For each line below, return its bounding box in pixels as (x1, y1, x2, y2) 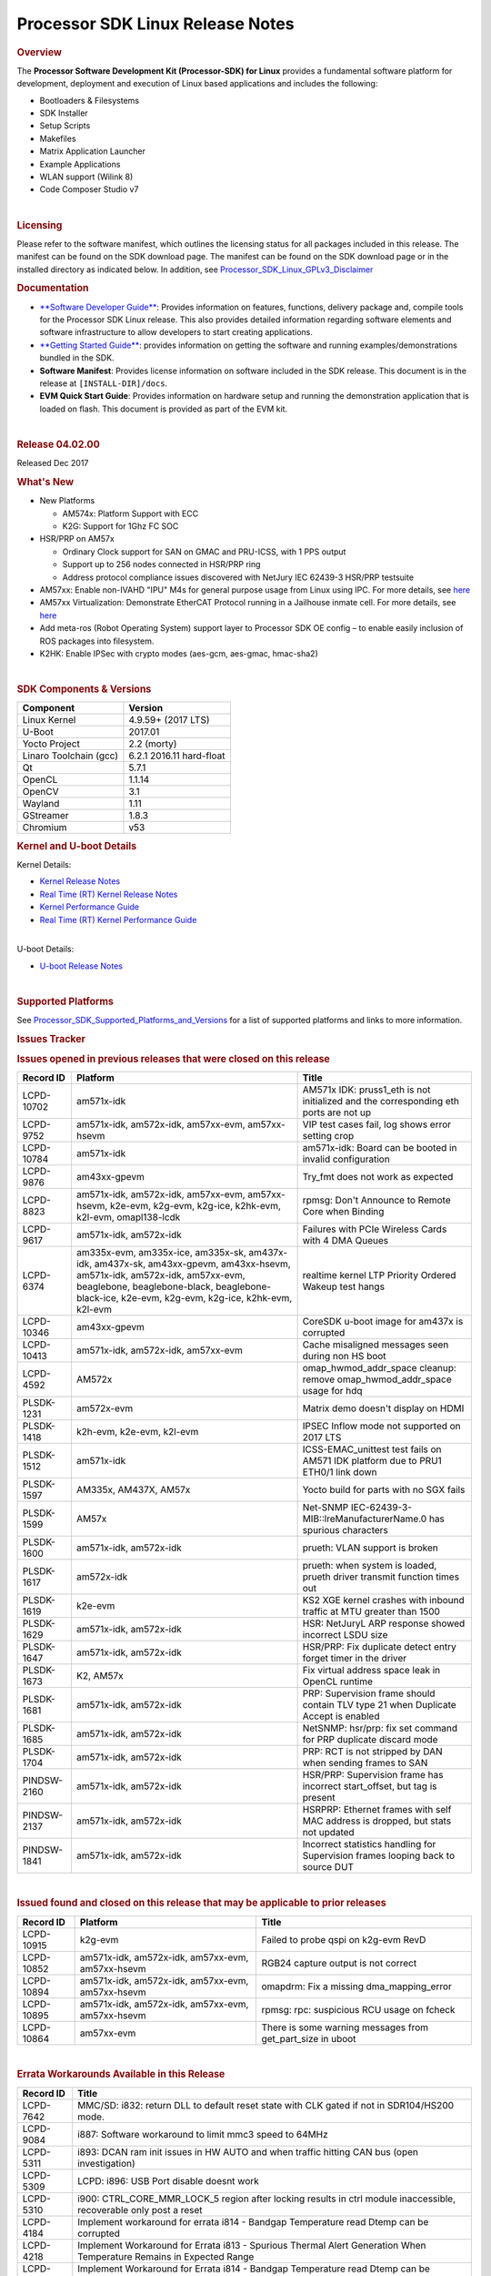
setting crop (302, 1130, 355, 1143)
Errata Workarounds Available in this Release (16, 2068, 225, 2080)
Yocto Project (22, 737, 81, 750)
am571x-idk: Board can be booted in (302, 1142, 457, 1154)
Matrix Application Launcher (39, 146, 145, 157)
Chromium (22, 821, 67, 834)
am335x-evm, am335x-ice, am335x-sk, (75, 1246, 247, 1259)
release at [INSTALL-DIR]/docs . (39, 378, 168, 389)
